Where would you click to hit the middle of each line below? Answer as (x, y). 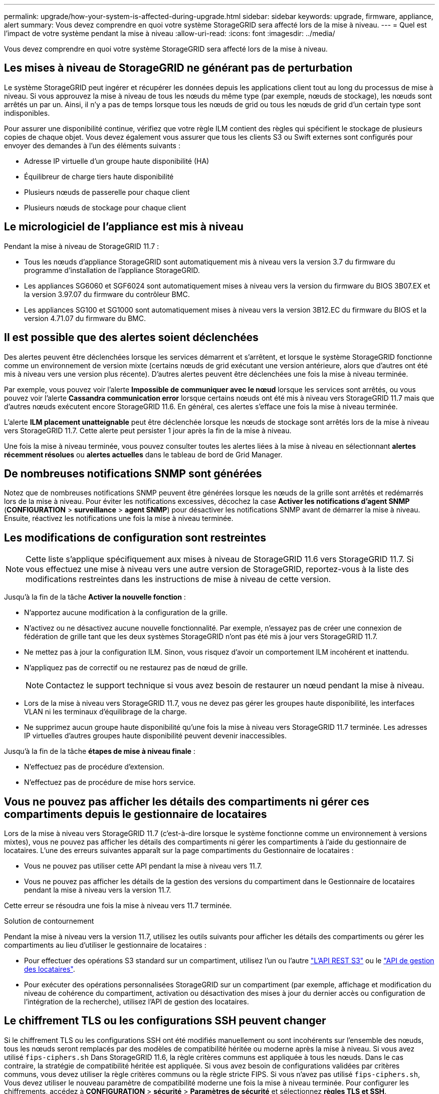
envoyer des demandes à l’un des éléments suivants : (92, 145)
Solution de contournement (49, 921)
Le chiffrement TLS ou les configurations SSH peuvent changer (165, 1021)
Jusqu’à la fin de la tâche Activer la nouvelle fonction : (95, 597)
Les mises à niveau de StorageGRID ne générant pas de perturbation (178, 68)
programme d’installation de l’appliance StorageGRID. (112, 270)
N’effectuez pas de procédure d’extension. (94, 767)
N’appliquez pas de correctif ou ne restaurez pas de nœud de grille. (136, 668)
